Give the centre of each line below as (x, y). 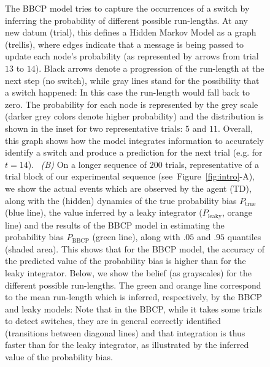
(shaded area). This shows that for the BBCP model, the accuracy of (135, 248)
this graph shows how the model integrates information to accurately (135, 140)
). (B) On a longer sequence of (87, 164)
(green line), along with (136, 237)
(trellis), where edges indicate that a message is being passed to (125, 44)
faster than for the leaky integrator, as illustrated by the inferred (127, 345)
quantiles (244, 237)
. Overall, (235, 128)
